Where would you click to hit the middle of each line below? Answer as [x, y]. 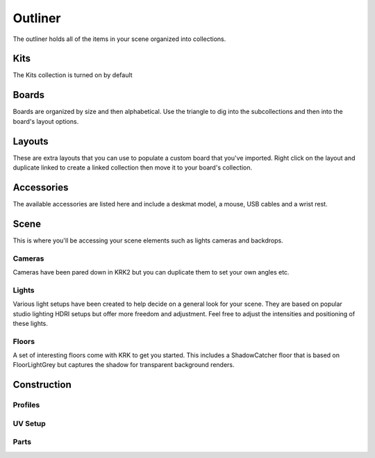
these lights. [31, 323]
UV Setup [30, 423]
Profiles [26, 405]
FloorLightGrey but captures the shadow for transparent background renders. [124, 365]
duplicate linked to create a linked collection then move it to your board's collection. [133, 167]
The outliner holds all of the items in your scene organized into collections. [119, 39]
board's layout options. [46, 121]
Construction [42, 385]
